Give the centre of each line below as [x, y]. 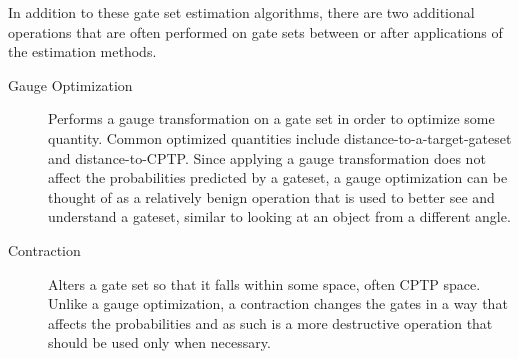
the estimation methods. [82, 51]
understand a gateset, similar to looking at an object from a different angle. [279, 216]
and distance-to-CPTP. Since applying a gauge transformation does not [267, 157]
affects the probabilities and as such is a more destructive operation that [270, 322]
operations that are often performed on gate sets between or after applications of [255, 31]
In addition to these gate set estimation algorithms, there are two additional [241, 12]
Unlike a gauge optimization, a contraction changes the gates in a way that [278, 303]
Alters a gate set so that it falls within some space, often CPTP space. [264, 283]
